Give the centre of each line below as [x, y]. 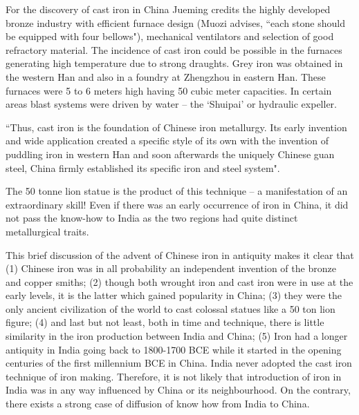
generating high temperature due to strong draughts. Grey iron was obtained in [174, 63]
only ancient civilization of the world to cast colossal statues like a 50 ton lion [171, 308]
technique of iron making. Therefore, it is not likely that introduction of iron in [174, 376]
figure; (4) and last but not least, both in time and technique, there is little [165, 322]
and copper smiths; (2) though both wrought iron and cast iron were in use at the [179, 281]
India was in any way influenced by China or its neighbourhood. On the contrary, [178, 390]
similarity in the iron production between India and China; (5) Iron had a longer [177, 336]
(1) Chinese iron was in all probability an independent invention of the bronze [171, 268]
